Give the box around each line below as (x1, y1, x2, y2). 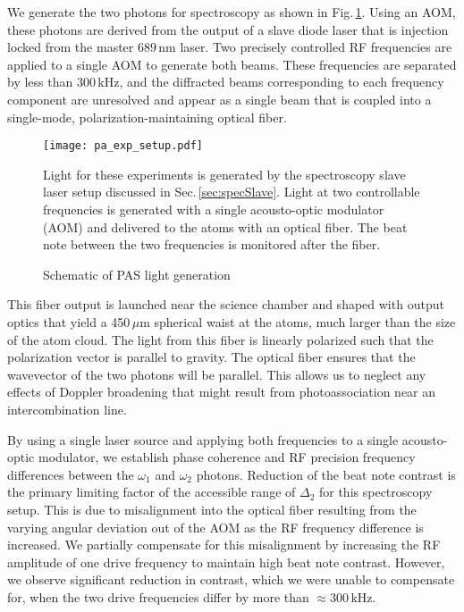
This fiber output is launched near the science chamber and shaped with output (7, 295, 444, 314)
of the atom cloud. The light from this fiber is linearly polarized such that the (7, 330, 434, 348)
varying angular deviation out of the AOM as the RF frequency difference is (7, 517, 424, 536)
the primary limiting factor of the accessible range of (7, 482, 296, 501)
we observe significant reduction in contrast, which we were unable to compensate (7, 570, 455, 589)
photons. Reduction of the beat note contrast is (196, 465, 456, 483)
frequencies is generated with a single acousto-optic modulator (43, 200, 384, 218)
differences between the (7, 465, 134, 483)
